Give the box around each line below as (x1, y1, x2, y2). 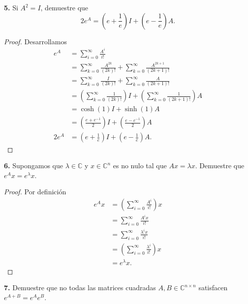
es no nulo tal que (113, 160, 167, 171)
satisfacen (198, 282, 228, 293)
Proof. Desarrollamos (4, 36, 67, 46)
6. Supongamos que (4, 160, 63, 171)
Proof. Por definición (4, 186, 66, 197)
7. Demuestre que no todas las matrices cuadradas (4, 282, 156, 293)
